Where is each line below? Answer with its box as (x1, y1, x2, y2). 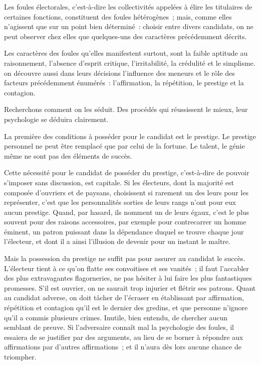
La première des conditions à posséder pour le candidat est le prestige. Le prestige (4, 131, 256, 141)
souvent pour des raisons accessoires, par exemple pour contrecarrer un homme (4, 216, 246, 227)
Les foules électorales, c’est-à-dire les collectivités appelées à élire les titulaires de (4, 2, 252, 12)
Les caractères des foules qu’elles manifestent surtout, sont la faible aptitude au (4, 48, 248, 58)
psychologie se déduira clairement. (4, 113, 109, 124)
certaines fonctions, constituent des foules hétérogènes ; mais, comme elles (4, 11, 232, 22)
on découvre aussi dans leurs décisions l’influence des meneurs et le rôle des (4, 67, 235, 78)
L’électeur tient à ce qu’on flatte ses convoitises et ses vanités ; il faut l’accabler (4, 263, 249, 273)
